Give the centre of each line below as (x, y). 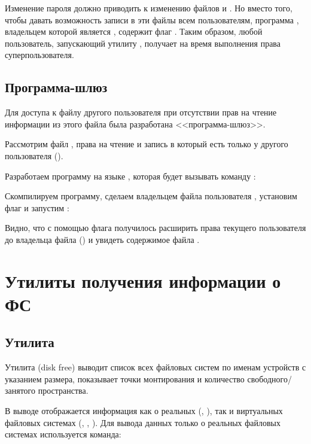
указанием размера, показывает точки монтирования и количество (125, 378)
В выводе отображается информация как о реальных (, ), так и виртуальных (144, 411)
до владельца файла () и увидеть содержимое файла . (102, 239)
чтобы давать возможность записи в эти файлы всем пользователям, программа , (152, 19)
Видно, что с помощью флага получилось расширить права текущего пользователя (155, 228)
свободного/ (269, 378)
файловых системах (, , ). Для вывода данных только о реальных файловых (143, 422)
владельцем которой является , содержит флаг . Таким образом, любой (134, 31)
